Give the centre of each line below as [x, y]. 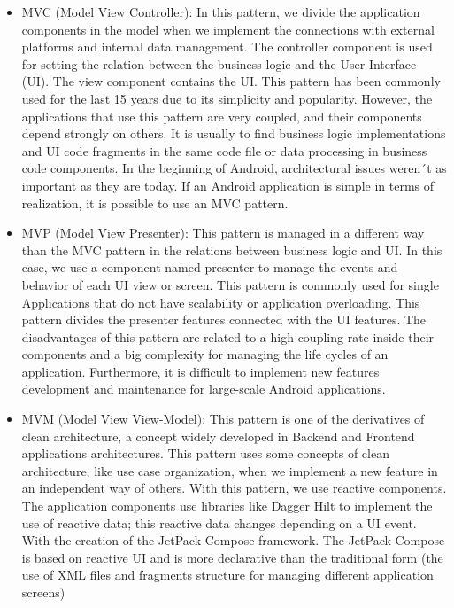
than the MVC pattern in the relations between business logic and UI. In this [232, 249]
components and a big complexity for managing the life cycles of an [205, 354]
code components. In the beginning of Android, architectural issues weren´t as [234, 168]
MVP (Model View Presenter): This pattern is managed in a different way [223, 233]
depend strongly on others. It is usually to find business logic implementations [234, 133]
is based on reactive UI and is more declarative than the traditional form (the [232, 557]
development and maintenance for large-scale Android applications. [204, 389]
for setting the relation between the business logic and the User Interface [219, 63]
